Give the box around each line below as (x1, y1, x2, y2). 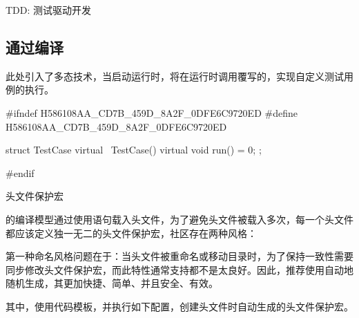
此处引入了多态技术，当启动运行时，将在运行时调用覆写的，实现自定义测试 (6, 68, 344, 83)
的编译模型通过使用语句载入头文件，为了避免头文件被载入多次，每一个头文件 (6, 212, 353, 226)
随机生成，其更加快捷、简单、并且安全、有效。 (6, 276, 218, 290)
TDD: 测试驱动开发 (6, 3, 92, 17)
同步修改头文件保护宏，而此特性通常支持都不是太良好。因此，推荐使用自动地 (6, 262, 353, 277)
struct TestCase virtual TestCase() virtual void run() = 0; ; (6, 142, 262, 157)
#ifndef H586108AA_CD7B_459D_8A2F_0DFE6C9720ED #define (6, 105, 298, 120)
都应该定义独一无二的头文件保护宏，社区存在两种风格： (6, 225, 257, 240)
